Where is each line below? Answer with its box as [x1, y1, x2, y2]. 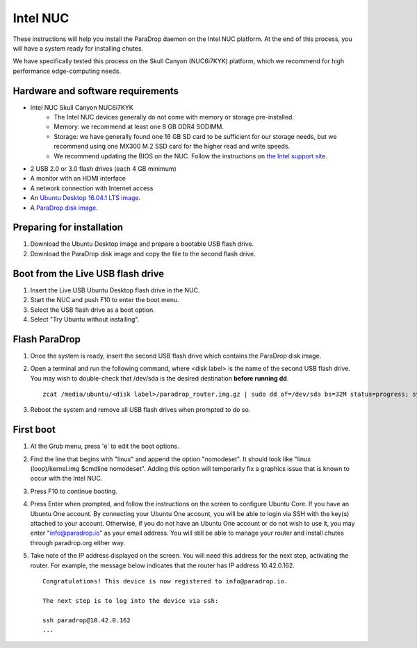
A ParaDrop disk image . [30, 203, 98, 212]
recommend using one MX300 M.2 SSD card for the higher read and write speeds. [54, 142, 291, 151]
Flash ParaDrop [13, 333, 81, 345]
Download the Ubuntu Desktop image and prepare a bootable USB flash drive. [30, 240, 254, 248]
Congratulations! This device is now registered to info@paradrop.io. [42, 577, 288, 585]
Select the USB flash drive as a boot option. [30, 306, 156, 314]
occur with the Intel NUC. [30, 474, 103, 483]
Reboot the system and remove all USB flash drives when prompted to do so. [30, 406, 251, 414]
